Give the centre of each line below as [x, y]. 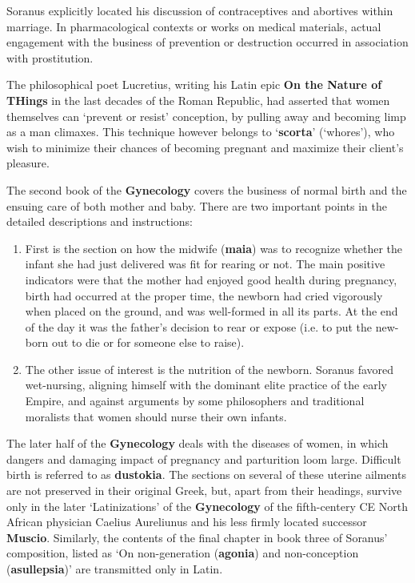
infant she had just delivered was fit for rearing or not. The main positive [205, 264]
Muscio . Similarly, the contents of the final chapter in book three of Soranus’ [197, 537]
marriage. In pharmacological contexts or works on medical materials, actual [194, 26]
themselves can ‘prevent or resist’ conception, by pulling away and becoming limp [206, 116]
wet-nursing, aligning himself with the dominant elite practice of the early [206, 385]
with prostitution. [50, 57]
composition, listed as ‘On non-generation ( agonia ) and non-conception [183, 553]
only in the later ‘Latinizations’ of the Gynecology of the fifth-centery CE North [207, 506]
